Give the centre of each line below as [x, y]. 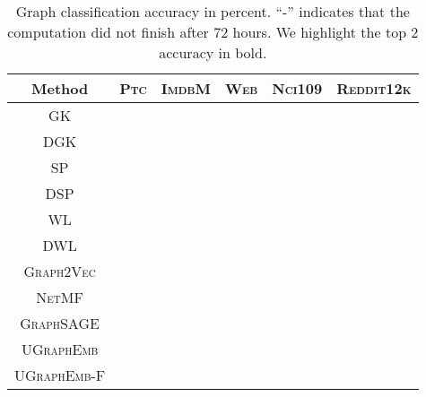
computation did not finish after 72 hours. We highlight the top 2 [213, 32]
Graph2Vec [60, 271]
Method [60, 88]
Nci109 [297, 88]
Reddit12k [374, 88]
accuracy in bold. [213, 52]
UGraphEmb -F [60, 375]
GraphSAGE [60, 323]
